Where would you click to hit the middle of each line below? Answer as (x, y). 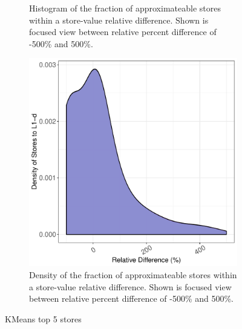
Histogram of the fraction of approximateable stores (125, 8)
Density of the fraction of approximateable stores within (133, 274)
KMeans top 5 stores (43, 318)
